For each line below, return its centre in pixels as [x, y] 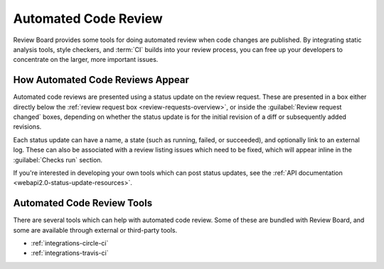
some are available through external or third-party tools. [95, 230]
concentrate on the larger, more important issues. [86, 60]
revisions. [27, 127]
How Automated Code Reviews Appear [101, 80]
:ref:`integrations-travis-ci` [70, 253]
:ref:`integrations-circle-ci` [70, 243]
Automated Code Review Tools [83, 203]
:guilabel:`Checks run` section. [58, 159]
